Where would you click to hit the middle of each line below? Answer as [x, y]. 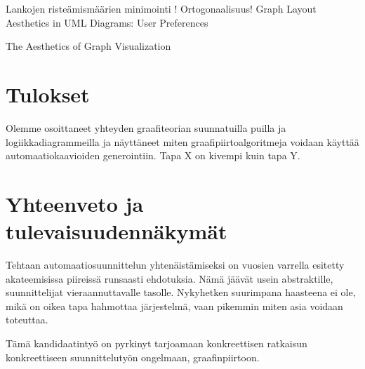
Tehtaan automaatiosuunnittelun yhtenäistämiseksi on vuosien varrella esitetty [175, 264]
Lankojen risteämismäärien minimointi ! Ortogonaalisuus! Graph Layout [161, 8]
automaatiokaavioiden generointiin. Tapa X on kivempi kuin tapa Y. [153, 155]
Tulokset [48, 94]
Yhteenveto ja [75, 203]
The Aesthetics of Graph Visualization [88, 46]
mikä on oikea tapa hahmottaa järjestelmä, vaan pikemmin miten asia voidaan [174, 306]
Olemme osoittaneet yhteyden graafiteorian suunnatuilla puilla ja [146, 127]
